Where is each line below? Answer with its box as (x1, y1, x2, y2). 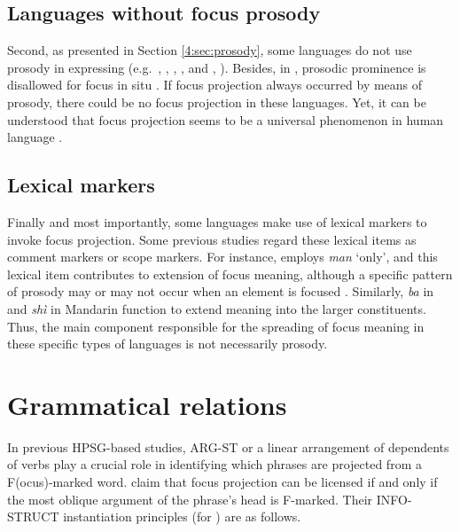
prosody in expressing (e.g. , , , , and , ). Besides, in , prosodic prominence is (7, 58, 426, 76)
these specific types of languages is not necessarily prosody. (7, 334, 328, 353)
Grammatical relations (7, 386, 287, 422)
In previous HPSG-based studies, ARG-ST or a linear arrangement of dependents (7, 437, 449, 456)
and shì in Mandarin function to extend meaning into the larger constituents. (7, 299, 426, 317)
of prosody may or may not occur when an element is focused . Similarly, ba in (7, 282, 434, 301)
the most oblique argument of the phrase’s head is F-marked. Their (7, 489, 373, 508)
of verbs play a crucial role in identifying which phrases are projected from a (7, 455, 422, 473)
